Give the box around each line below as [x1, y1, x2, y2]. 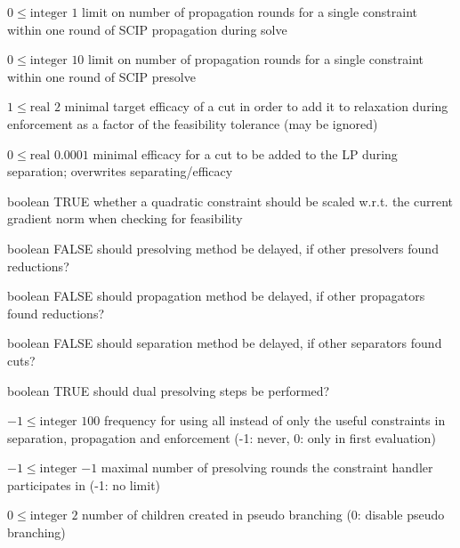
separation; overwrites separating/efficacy [7, 162, 233, 181]
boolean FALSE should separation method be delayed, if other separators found [7, 334, 442, 352]
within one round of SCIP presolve [7, 67, 196, 85]
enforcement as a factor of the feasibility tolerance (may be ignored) [7, 114, 378, 133]
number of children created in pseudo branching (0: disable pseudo [82, 505, 445, 524]
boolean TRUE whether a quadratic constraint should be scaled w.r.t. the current [7, 191, 454, 210]
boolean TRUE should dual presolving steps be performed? [7, 381, 330, 399]
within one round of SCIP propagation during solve [7, 20, 287, 38]
